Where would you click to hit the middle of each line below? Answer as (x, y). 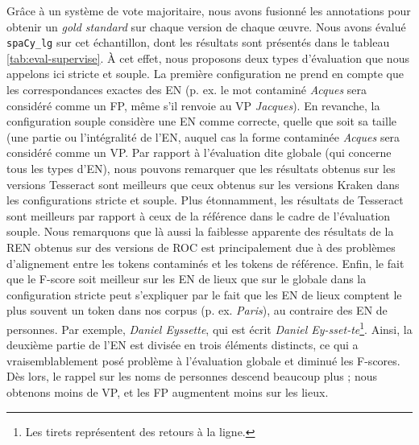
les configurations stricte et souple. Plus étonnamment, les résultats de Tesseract (205, 200)
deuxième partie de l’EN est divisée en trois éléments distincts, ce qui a (183, 345)
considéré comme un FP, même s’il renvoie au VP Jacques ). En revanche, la (193, 105)
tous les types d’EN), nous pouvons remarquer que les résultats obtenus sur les (201, 168)
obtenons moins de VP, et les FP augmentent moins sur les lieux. (168, 391)
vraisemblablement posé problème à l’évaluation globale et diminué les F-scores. (203, 360)
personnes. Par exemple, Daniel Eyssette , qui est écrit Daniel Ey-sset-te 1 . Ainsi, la (209, 328)
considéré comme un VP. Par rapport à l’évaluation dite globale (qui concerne (199, 152)
